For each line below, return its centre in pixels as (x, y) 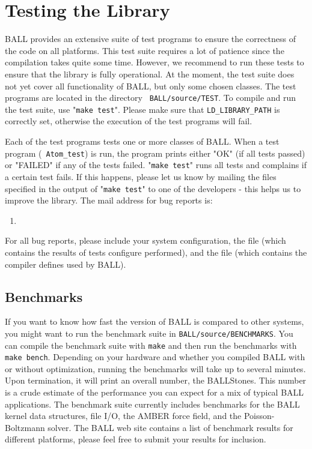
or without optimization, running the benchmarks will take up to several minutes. (155, 368)
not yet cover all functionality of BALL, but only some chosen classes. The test (151, 86)
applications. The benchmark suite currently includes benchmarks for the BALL (152, 404)
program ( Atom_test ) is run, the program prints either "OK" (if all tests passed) (155, 153)
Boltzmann (25, 427)
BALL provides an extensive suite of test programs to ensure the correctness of (150, 39)
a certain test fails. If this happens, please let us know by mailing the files (141, 176)
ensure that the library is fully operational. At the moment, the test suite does (150, 74)
